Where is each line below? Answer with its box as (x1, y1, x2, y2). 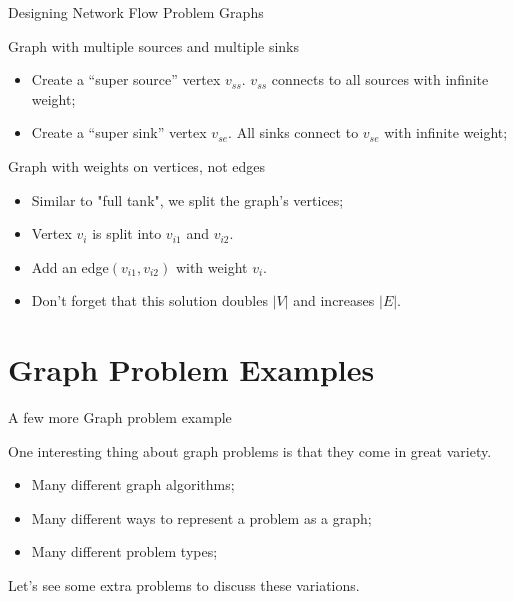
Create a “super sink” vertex (31, 122, 207, 143)
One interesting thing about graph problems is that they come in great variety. (8, 440, 492, 461)
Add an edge (31, 256, 109, 277)
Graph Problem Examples (8, 349, 375, 390)
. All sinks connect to (228, 122, 359, 143)
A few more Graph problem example (8, 407, 232, 428)
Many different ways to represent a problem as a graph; (31, 507, 372, 528)
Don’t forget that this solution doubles (31, 290, 268, 311)
